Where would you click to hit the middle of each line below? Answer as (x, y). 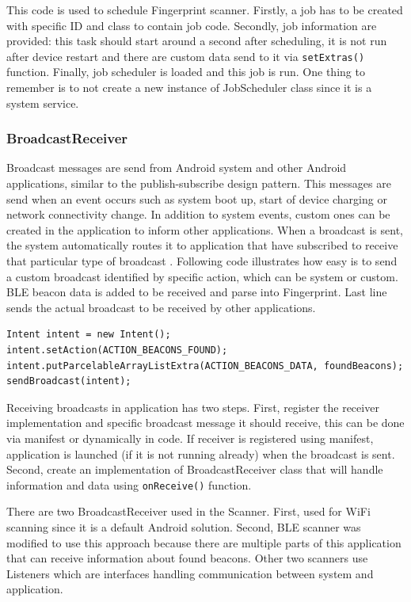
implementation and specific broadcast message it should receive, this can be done (205, 423)
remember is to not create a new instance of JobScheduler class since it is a (189, 88)
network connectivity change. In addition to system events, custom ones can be (198, 214)
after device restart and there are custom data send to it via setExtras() (186, 56)
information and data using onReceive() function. (129, 484)
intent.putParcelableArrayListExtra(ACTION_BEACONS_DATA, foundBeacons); (205, 366)
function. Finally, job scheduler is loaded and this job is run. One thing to (186, 72)
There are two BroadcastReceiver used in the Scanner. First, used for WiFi (188, 511)
